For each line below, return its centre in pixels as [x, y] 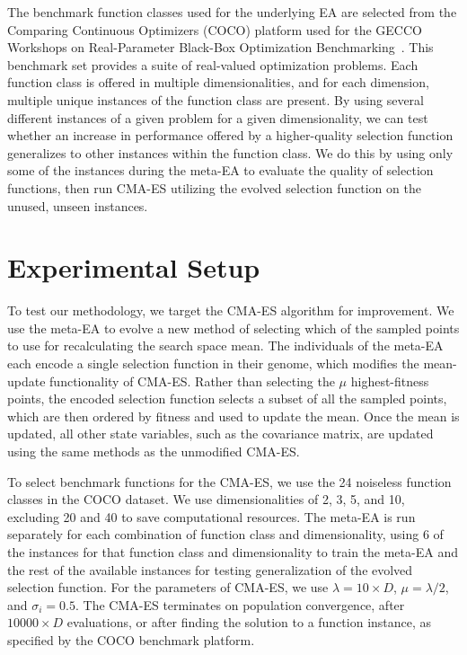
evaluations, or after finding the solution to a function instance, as [249, 622]
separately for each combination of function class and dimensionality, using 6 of [225, 534]
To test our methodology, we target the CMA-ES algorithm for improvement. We [231, 310]
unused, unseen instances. [78, 205]
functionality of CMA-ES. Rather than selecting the [192, 381]
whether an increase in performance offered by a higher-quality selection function [230, 135]
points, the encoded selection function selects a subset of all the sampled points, [227, 398]
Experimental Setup [134, 267]
